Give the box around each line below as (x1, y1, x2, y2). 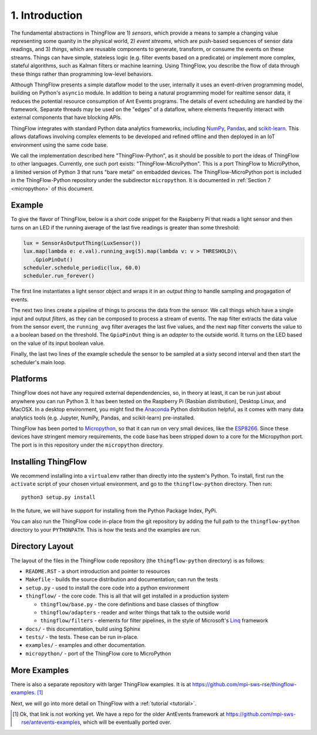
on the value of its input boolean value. (11, 340, 105, 347)
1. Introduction (11, 9, 83, 22)
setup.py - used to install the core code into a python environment (25, 584, 190, 591)
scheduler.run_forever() (23, 273, 95, 279)
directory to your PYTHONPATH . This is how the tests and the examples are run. (11, 526, 201, 533)
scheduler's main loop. (11, 358, 66, 365)
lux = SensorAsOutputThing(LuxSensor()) (23, 240, 141, 246)
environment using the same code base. (11, 141, 109, 148)
